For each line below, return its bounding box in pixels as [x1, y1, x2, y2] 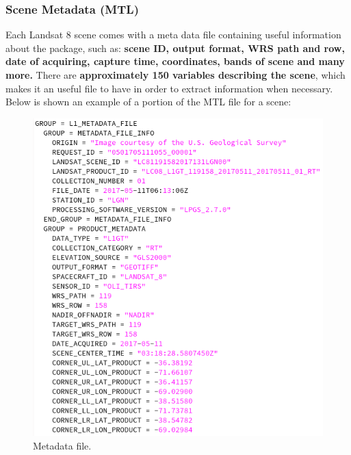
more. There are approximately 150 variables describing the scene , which [5, 68, 346, 81]
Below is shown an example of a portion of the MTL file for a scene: [5, 94, 291, 109]
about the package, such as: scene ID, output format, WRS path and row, [5, 40, 345, 55]
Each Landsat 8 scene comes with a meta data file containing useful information [5, 27, 341, 42]
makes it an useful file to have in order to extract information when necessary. [5, 81, 333, 95]
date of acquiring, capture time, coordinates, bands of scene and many [5, 54, 345, 68]
